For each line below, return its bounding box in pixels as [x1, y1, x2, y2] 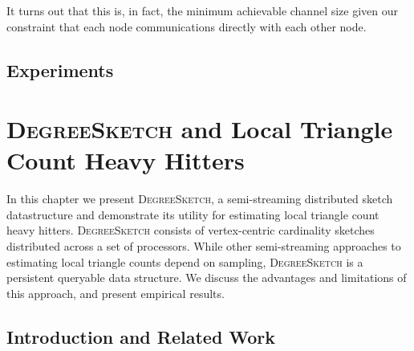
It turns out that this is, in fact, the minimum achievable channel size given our [6, 2, 399, 18]
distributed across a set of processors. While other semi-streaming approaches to [6, 238, 401, 255]
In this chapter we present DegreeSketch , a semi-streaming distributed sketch [6, 190, 393, 207]
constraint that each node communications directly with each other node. [6, 18, 367, 35]
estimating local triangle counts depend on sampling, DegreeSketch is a [6, 253, 363, 270]
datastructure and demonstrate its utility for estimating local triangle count [6, 206, 379, 222]
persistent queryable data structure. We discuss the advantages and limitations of [6, 269, 407, 286]
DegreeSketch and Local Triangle [6, 112, 393, 145]
